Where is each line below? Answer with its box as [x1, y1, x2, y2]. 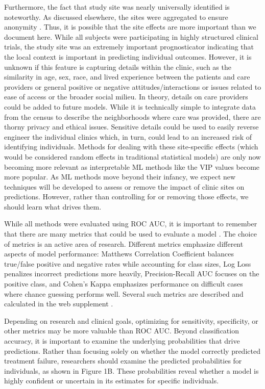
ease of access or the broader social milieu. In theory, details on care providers [4, 91, 248, 102]
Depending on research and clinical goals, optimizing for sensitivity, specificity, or [4, 315, 258, 326]
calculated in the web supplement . [4, 298, 113, 309]
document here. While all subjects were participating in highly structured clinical [4, 31, 258, 42]
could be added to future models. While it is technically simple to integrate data [4, 101, 256, 112]
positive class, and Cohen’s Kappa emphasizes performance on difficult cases [4, 278, 243, 289]
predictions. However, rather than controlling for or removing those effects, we [4, 191, 249, 202]
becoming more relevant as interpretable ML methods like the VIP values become [4, 161, 260, 172]
